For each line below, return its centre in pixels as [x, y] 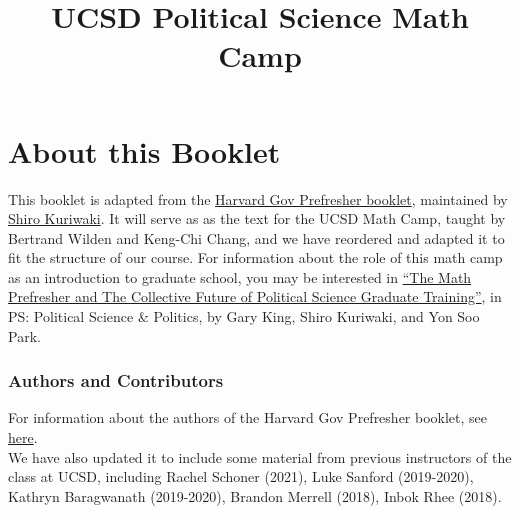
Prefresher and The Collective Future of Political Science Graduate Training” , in [255, 296]
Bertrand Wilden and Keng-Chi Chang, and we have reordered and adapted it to [256, 237]
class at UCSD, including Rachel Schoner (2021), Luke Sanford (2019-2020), [241, 476]
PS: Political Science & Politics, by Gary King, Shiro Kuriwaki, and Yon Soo [244, 316]
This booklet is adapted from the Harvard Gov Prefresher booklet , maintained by [258, 198]
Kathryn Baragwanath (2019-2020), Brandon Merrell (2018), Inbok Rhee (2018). [255, 495]
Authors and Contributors [116, 380]
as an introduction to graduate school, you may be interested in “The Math [240, 276]
